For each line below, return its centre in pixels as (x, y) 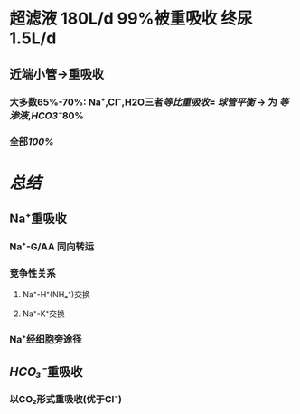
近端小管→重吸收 (57, 74)
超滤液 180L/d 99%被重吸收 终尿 (131, 19)
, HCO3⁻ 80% (56, 116)
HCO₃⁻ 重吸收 (46, 372)
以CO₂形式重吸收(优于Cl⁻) (66, 400)
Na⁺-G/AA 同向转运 (52, 247)
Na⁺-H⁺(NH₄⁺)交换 (56, 295)
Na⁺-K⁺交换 (44, 314)
